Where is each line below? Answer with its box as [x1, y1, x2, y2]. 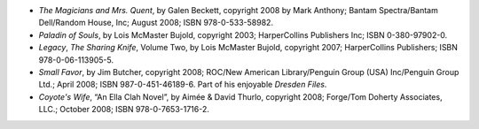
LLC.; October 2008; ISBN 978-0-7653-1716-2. [38, 104, 210, 115]
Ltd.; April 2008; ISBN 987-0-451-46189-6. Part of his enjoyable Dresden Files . [38, 80, 327, 90]
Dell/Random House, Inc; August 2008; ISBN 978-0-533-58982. [38, 18, 274, 28]
